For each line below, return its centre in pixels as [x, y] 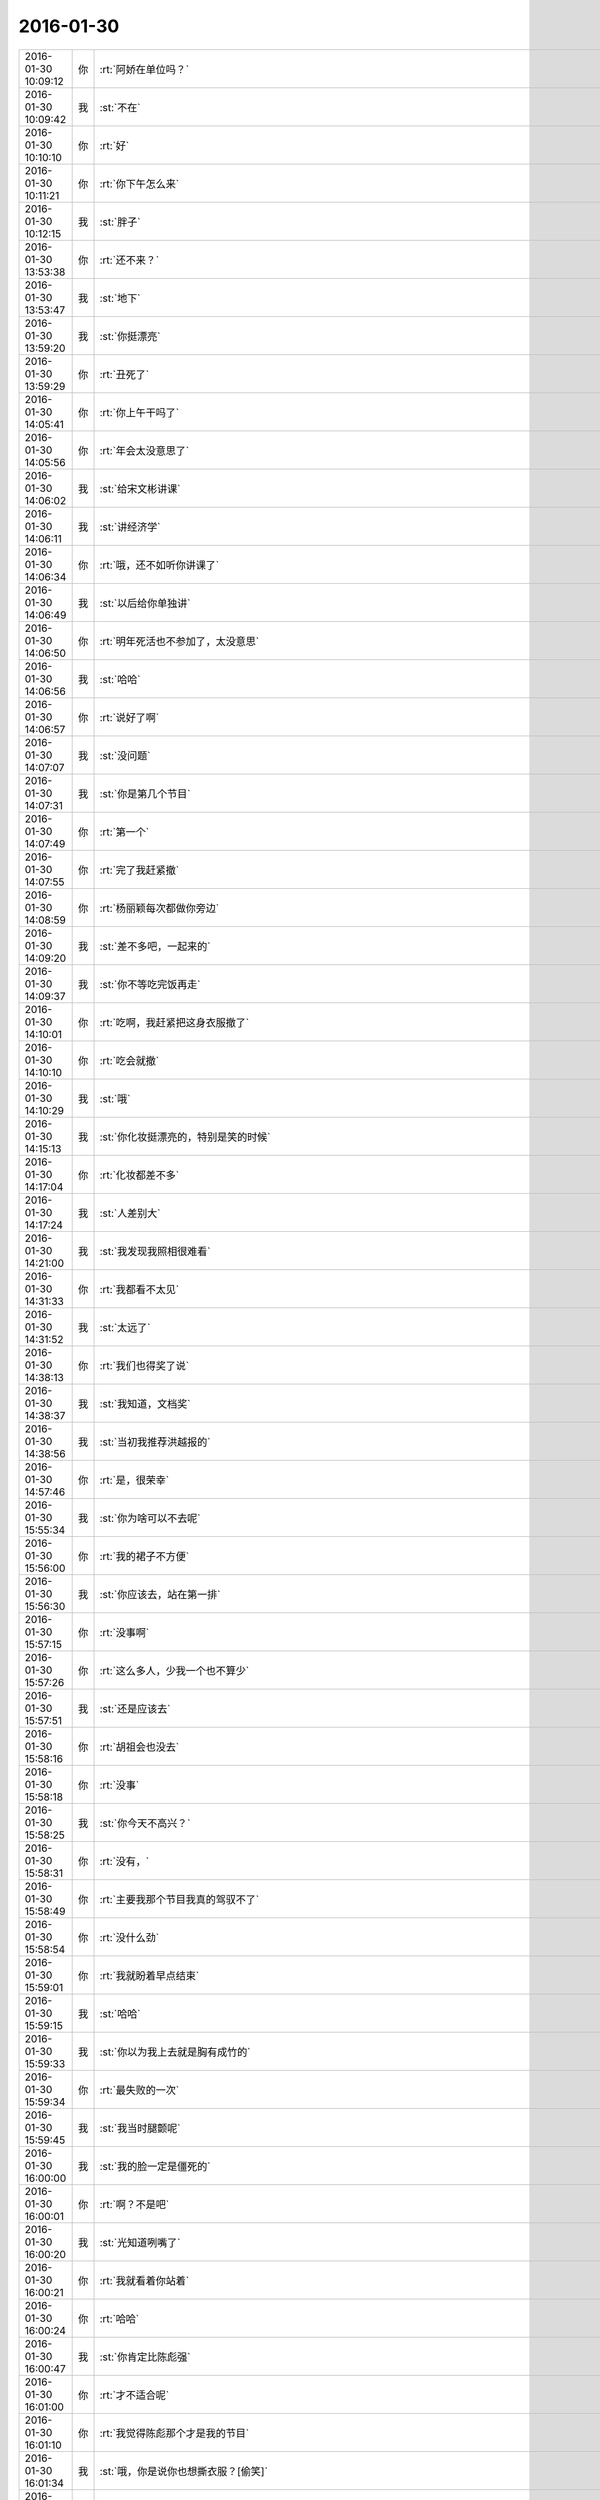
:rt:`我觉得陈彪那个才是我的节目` [174, 2433]
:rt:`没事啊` [124, 1632]
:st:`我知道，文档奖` [145, 1403]
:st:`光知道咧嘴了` [140, 2242]
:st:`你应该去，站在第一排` [160, 1594]
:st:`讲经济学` [130, 527]
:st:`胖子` [120, 222]
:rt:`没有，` [124, 1861]
